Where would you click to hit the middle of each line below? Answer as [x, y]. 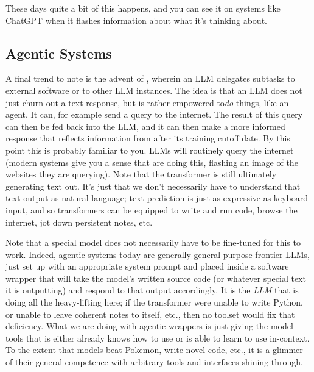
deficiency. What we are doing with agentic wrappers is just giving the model [149, 326]
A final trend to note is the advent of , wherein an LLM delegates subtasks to [150, 78]
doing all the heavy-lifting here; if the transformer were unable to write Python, [154, 302]
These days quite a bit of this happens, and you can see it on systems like [143, 8]
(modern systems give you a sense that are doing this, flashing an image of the [152, 162]
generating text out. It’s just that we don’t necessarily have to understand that [153, 186]
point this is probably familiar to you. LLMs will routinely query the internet [150, 150]
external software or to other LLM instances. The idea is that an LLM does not [154, 90]
